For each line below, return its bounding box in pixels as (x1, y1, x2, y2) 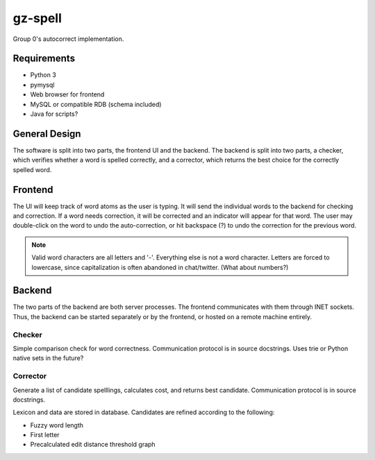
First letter (30, 431, 60, 439)
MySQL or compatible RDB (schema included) (30, 100, 162, 108)
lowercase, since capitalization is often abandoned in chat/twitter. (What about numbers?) (31, 263, 289, 271)
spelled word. (12, 165, 52, 173)
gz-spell (12, 10, 62, 26)
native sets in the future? (12, 354, 84, 362)
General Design (12, 128, 81, 139)
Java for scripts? (30, 110, 78, 118)
